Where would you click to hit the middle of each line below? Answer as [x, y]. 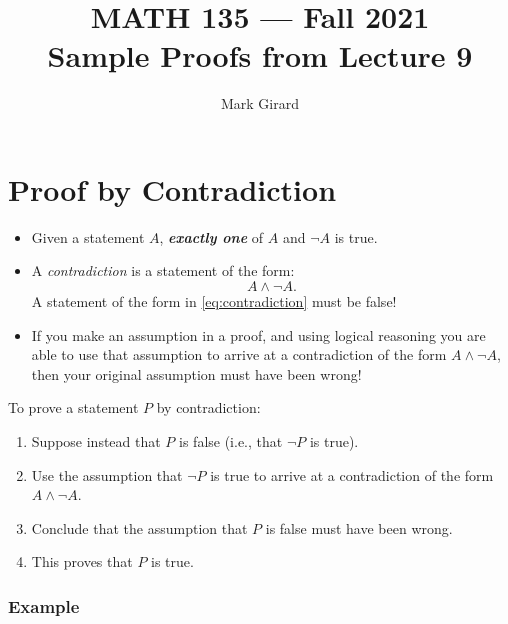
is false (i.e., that [231, 441]
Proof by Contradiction [172, 188]
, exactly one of [211, 236]
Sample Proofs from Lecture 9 [260, 55]
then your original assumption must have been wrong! [196, 373]
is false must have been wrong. [359, 527]
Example [44, 605]
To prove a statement [73, 407]
